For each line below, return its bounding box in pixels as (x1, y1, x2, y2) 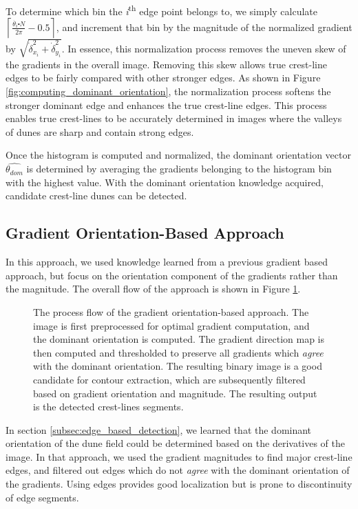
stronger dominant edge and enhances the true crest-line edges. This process (6, 97, 327, 112)
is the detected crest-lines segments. (33, 399, 184, 414)
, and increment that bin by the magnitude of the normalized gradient (56, 19, 352, 34)
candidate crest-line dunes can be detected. (6, 188, 187, 203)
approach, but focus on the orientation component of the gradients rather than (6, 268, 338, 282)
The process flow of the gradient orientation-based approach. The (33, 304, 309, 319)
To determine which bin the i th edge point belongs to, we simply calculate (6, 2, 318, 18)
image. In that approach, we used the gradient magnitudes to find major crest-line (6, 449, 352, 463)
